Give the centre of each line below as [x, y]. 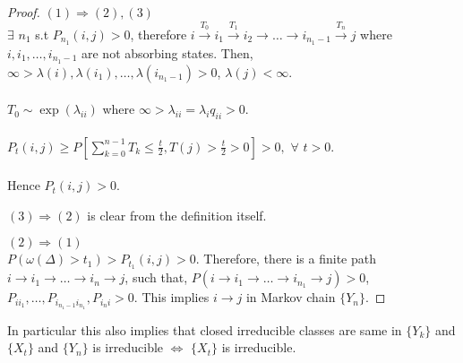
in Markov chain [291, 297]
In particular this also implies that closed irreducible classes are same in [205, 329]
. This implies [171, 297]
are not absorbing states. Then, [167, 52]
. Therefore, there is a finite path [286, 259]
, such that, [156, 277]
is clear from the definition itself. [177, 215]
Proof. [24, 12]
